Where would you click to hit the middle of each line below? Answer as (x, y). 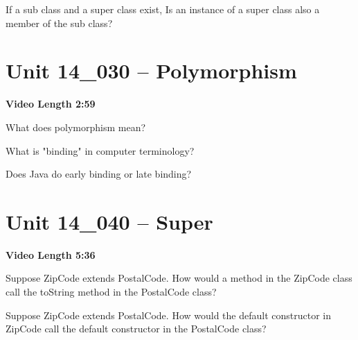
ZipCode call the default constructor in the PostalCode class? (136, 329)
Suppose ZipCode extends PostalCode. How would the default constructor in (168, 315)
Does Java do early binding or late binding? (99, 174)
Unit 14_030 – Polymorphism (151, 70)
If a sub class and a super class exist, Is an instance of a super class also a (163, 9)
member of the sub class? (59, 23)
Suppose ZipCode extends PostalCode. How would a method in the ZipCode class (179, 278)
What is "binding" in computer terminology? (100, 150)
